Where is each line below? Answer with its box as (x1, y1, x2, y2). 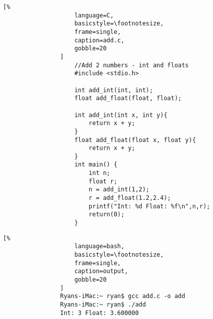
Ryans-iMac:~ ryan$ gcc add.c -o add (60, 293, 186, 300)
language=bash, (74, 243, 125, 250)
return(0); (88, 211, 125, 218)
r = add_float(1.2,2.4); (88, 194, 171, 202)
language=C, (74, 11, 114, 19)
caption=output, (74, 268, 128, 275)
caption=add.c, (74, 36, 125, 44)
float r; (88, 177, 118, 185)
